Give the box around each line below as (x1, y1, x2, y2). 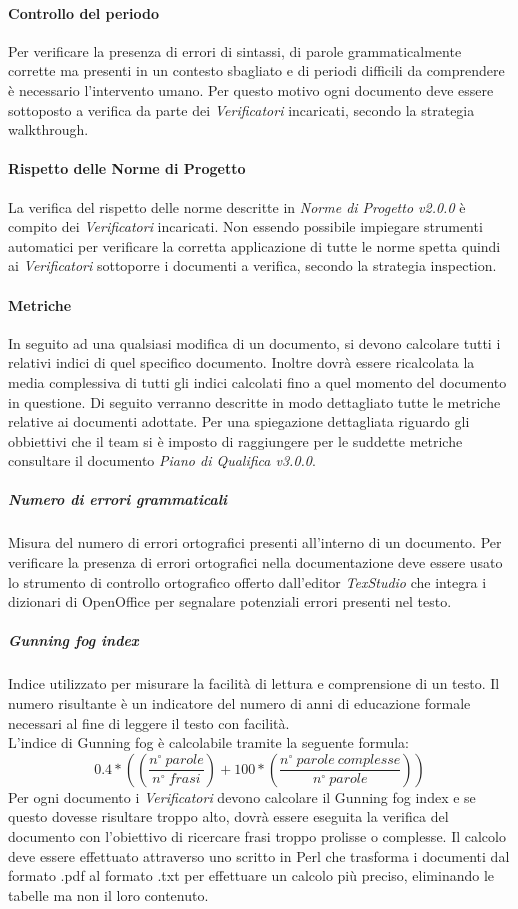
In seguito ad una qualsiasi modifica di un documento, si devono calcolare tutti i (8, 332, 501, 353)
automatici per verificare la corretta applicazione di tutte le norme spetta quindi (8, 235, 501, 256)
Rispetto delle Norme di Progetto (8, 158, 246, 179)
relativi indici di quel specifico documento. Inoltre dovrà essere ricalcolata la (8, 352, 475, 373)
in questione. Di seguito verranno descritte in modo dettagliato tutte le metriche (8, 391, 501, 412)
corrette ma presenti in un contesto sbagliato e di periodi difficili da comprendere (8, 60, 505, 81)
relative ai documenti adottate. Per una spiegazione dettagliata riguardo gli (8, 411, 470, 432)
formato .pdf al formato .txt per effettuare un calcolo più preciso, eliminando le (8, 865, 495, 886)
